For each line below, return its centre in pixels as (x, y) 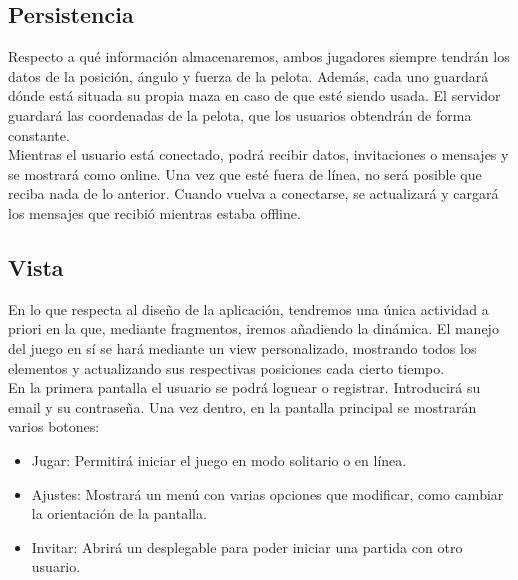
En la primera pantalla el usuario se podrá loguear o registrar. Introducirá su (244, 387)
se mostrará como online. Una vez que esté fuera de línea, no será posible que (245, 173)
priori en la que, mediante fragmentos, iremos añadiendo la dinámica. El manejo (253, 328)
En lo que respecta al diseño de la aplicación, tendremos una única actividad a (248, 308)
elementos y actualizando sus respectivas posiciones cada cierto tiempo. (226, 367)
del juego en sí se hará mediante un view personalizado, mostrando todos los (242, 347)
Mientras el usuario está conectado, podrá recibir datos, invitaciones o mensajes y (258, 154)
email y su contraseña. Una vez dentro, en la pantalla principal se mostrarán (242, 406)
